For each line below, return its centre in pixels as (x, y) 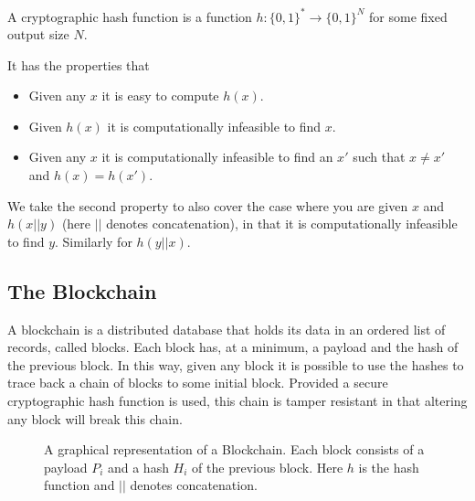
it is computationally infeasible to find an (217, 157)
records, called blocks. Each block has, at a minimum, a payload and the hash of (233, 347)
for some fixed (408, 16)
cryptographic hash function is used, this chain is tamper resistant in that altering (237, 401)
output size (38, 34)
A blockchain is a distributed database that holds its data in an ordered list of (227, 329)
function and (79, 485)
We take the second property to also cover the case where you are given (208, 205)
